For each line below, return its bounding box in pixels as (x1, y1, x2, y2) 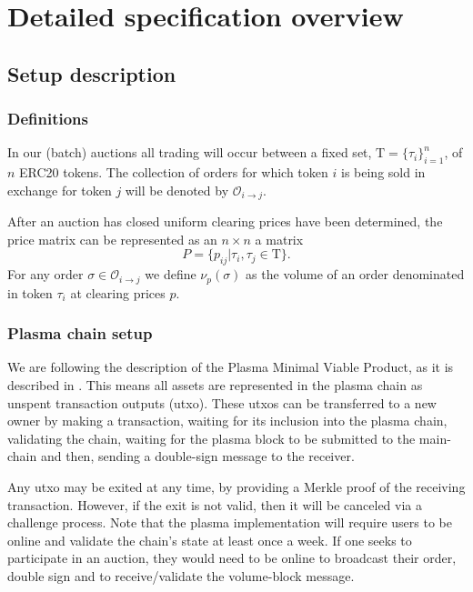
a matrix (255, 229, 304, 248)
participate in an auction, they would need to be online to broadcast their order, (7, 548, 457, 567)
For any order (7, 265, 84, 284)
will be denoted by (125, 180, 229, 199)
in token (7, 283, 53, 302)
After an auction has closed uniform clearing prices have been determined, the (7, 212, 443, 231)
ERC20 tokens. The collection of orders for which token (19, 163, 328, 182)
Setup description (7, 59, 176, 87)
